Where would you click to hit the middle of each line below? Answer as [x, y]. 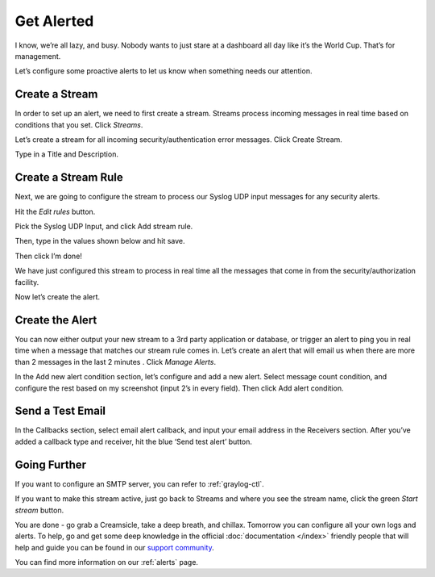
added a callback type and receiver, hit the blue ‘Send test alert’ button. [134, 441]
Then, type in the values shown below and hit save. [100, 241]
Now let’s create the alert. [58, 297]
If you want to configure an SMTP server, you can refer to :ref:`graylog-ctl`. [140, 483]
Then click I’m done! [48, 256]
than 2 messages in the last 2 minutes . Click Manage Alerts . [116, 362]
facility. [27, 282]
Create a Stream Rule [69, 178]
